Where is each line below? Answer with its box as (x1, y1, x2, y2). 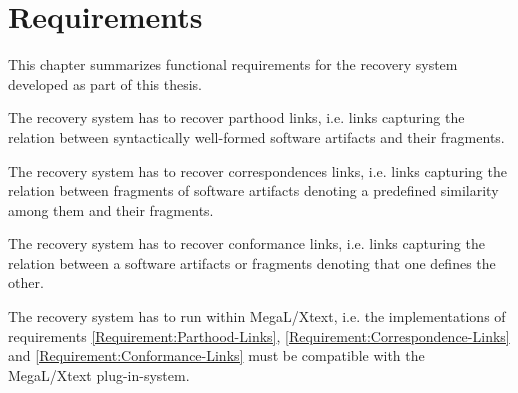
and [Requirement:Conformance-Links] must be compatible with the (8, 345, 425, 366)
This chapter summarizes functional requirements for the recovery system (8, 54, 458, 75)
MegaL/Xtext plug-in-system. (8, 364, 190, 385)
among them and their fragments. (8, 199, 214, 220)
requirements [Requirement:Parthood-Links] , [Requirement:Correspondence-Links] (8, 325, 510, 346)
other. (8, 272, 44, 293)
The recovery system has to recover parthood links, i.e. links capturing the (8, 107, 465, 128)
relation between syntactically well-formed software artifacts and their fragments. (8, 126, 505, 147)
